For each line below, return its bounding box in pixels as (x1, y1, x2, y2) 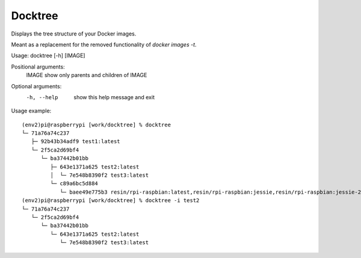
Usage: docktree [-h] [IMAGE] (11, 52, 85, 60)
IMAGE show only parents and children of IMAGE (26, 72, 147, 79)
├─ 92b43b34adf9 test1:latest (31, 138, 120, 145)
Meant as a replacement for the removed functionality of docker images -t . (11, 41, 197, 48)
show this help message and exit (73, 93, 155, 100)
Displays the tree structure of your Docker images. (11, 30, 137, 37)
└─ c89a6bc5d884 (50, 180, 99, 187)
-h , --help (26, 94, 58, 100)
